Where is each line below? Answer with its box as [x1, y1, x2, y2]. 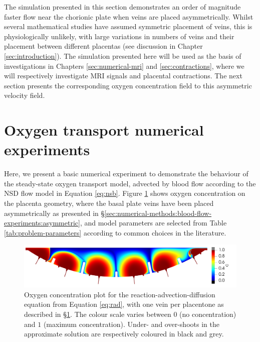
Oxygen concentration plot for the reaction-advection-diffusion [24, 289, 215, 299]
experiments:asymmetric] [4, 217, 80, 228]
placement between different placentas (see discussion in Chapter [4, 41, 203, 51]
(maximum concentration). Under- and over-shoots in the [43, 318, 219, 329]
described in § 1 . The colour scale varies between [24, 309, 171, 319]
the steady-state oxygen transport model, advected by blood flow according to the [4, 178, 256, 188]
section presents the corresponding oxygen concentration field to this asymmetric [4, 80, 252, 90]
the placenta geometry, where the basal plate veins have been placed [4, 198, 214, 208]
